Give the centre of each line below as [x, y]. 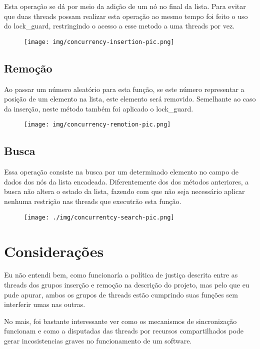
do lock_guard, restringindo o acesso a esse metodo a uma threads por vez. [119, 26]
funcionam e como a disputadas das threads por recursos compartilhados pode [124, 331]
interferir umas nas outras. [45, 304]
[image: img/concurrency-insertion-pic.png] [99, 42]
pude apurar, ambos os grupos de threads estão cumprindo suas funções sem [121, 294]
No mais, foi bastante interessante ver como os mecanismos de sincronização [120, 321]
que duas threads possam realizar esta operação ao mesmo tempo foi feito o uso [126, 16]
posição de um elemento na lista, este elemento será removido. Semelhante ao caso [130, 99]
